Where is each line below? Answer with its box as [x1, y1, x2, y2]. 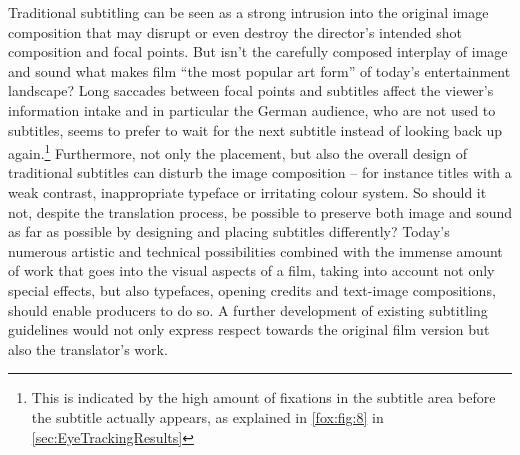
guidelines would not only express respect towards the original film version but [8, 319, 490, 340]
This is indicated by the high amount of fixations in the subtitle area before [31, 387, 496, 408]
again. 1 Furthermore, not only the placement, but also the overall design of [8, 140, 468, 163]
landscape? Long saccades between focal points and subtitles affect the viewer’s [8, 80, 494, 101]
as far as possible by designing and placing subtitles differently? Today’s [8, 221, 450, 242]
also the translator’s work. [8, 338, 168, 359]
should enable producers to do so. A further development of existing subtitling [8, 299, 488, 320]
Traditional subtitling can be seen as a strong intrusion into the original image [8, 2, 489, 22]
